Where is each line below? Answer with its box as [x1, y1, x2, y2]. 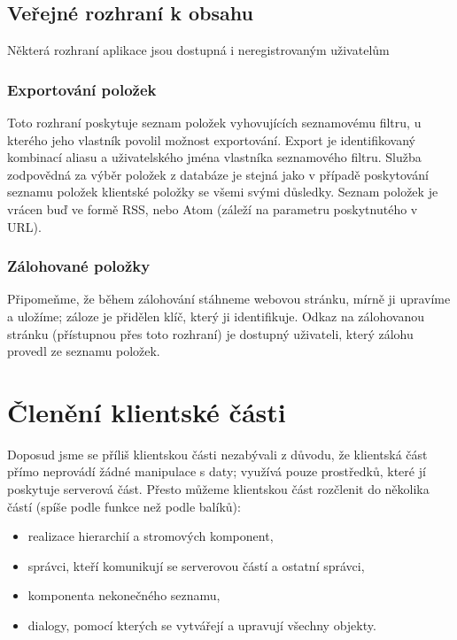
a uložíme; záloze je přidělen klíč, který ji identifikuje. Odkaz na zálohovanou [7, 306, 425, 325]
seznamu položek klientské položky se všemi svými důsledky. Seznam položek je [7, 182, 438, 201]
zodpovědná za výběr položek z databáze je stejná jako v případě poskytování [7, 165, 429, 183]
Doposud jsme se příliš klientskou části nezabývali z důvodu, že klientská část [7, 444, 428, 463]
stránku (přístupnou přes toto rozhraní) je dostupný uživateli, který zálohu [7, 324, 414, 343]
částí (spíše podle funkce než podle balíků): [7, 497, 241, 515]
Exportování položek [7, 78, 157, 100]
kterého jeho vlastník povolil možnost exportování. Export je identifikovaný [7, 130, 415, 149]
